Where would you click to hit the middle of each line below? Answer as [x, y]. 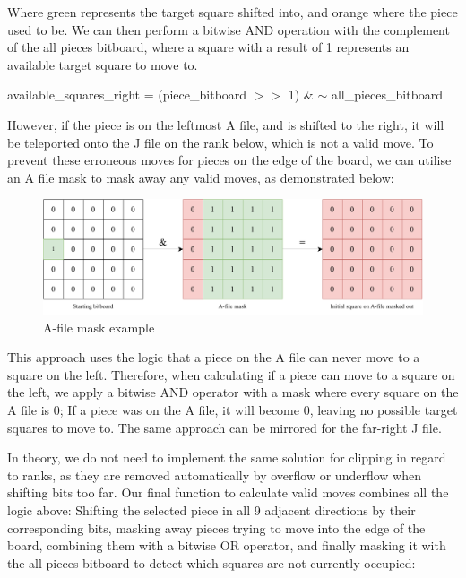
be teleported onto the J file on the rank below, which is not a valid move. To [220, 142]
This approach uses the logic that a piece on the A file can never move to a [214, 357]
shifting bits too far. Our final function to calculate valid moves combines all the [228, 492]
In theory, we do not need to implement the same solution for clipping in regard [227, 457]
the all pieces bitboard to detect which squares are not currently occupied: [211, 562]
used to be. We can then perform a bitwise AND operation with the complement [229, 29]
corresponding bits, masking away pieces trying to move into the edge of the [216, 527]
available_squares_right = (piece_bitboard [127, 95]
